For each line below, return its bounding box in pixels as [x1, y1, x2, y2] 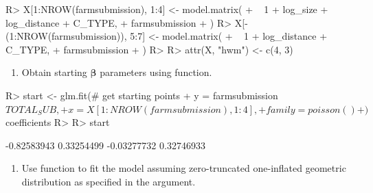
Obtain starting [21, 65, 87, 79]
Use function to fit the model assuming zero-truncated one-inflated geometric [21, 161, 346, 175]
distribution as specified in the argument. [21, 174, 196, 188]
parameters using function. [100, 65, 212, 79]
